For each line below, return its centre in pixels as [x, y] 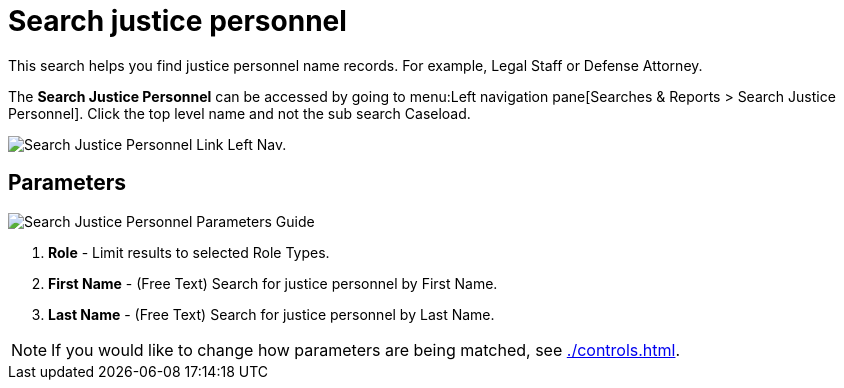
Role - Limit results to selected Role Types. [189, 252]
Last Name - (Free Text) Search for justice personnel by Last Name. [271, 314]
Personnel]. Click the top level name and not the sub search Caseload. [239, 113]
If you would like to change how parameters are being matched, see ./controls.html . [366, 349]
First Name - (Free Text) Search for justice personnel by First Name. [273, 283]
